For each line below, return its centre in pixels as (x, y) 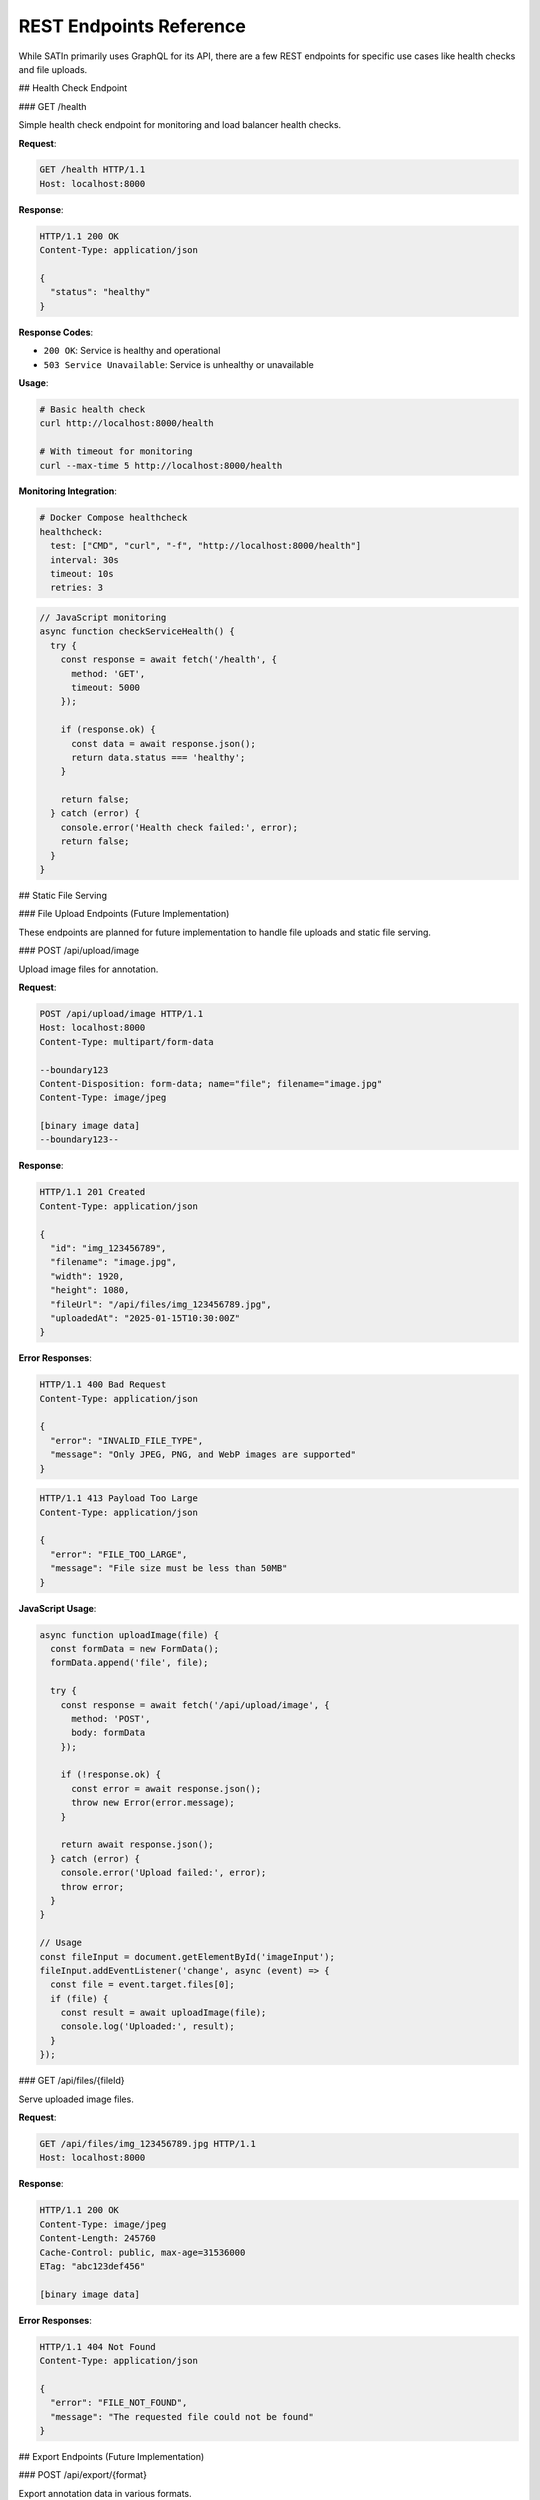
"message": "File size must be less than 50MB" (169, 1568)
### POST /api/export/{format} (82, 2475)
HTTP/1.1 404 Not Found (98, 2346)
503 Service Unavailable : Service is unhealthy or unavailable (178, 364)
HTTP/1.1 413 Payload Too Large (119, 1498)
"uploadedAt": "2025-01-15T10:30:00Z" (145, 1318)
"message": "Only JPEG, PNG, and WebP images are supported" (203, 1454)
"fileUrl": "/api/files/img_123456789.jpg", (161, 1304)
